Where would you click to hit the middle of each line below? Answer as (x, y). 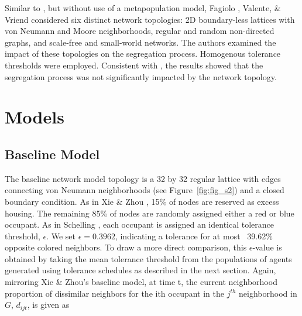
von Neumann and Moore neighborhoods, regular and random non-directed (140, 31)
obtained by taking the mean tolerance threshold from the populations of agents (148, 258)
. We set (61, 236)
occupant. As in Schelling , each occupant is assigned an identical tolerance (139, 224)
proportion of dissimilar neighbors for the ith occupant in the (114, 293)
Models (35, 117)
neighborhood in (268, 293)
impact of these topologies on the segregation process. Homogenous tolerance (143, 54)
